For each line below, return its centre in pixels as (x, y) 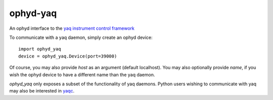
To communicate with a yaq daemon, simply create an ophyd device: (81, 37)
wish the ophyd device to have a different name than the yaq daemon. (82, 74)
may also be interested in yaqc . (42, 91)
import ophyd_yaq (40, 49)
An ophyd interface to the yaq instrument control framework (72, 28)
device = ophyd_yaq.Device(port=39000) (68, 56)
